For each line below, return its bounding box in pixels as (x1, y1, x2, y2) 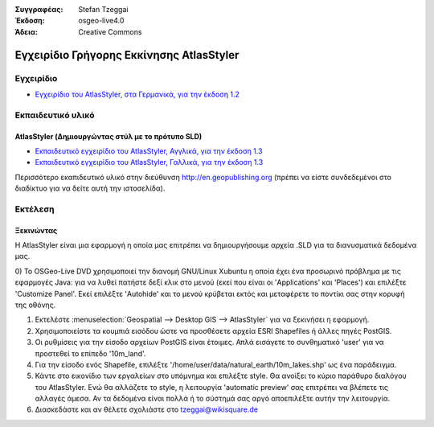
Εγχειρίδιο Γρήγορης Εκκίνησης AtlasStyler (14, 48, 240, 62)
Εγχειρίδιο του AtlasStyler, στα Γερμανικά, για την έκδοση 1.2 (35, 89, 240, 99)
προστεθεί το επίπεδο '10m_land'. (35, 348, 146, 358)
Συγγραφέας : (14, 5, 63, 14)
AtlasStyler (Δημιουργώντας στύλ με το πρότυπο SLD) (14, 131, 203, 141)
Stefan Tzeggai (78, 5, 129, 14)
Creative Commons (78, 27, 142, 36)
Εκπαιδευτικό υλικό (14, 109, 96, 121)
